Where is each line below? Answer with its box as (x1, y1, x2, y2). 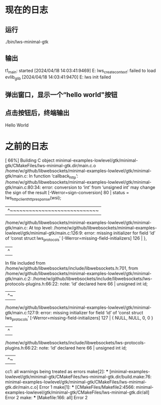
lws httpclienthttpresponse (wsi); (5, 195, 62, 202)
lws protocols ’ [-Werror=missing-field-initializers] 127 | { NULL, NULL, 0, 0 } (5, 315, 153, 322)
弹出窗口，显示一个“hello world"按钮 (5, 90, 117, 99)
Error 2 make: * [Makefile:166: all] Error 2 (5, 394, 88, 400)
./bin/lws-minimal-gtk (5, 39, 49, 45)
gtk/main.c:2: (5, 276, 32, 281)
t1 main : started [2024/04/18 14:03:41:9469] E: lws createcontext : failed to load (5, 67, 156, 75)
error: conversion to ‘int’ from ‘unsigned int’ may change (42, 184, 156, 190)
